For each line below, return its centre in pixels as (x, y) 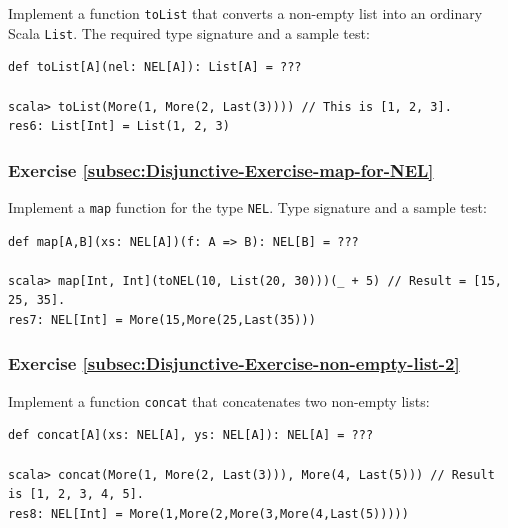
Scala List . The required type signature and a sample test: (189, 32)
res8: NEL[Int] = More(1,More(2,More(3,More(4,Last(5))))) (208, 513)
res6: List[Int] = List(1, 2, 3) (119, 126)
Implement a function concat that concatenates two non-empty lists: (219, 400)
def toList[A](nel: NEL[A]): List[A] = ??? (155, 67)
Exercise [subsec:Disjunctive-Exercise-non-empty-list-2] (234, 363)
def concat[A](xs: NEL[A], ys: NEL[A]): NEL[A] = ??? (191, 435)
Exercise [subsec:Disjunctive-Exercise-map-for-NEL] (221, 169)
